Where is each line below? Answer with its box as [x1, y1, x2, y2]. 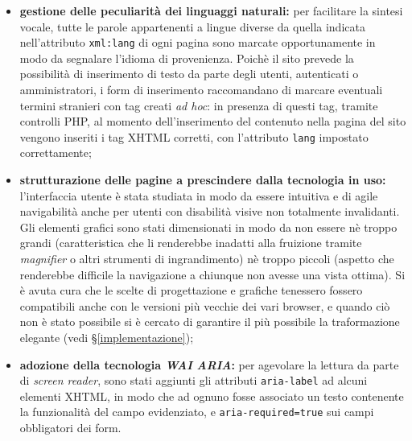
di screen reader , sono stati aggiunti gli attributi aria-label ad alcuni [19, 372, 368, 389]
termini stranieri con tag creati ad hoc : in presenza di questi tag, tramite [19, 97, 378, 113]
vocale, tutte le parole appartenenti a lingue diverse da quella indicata [19, 18, 365, 35]
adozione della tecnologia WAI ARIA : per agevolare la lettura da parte [19, 356, 399, 373]
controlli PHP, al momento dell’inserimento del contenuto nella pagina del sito [19, 113, 406, 130]
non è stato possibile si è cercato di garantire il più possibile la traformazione [19, 313, 400, 330]
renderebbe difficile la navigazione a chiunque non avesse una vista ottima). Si [19, 266, 406, 282]
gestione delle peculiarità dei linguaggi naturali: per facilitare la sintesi [19, 2, 403, 19]
